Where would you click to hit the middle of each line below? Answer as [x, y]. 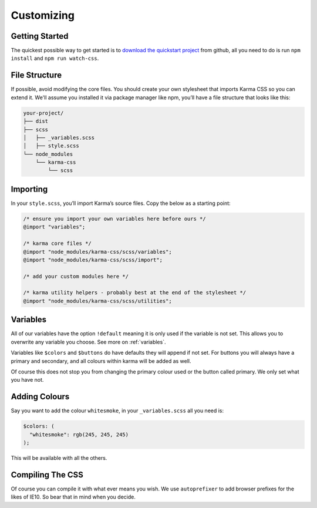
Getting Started [40, 36]
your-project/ [43, 113]
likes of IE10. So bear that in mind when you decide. [73, 497]
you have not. [27, 380]
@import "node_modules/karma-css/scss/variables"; [98, 252]
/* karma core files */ [58, 243]
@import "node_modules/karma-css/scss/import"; [93, 260]
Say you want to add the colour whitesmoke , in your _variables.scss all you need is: [117, 411]
